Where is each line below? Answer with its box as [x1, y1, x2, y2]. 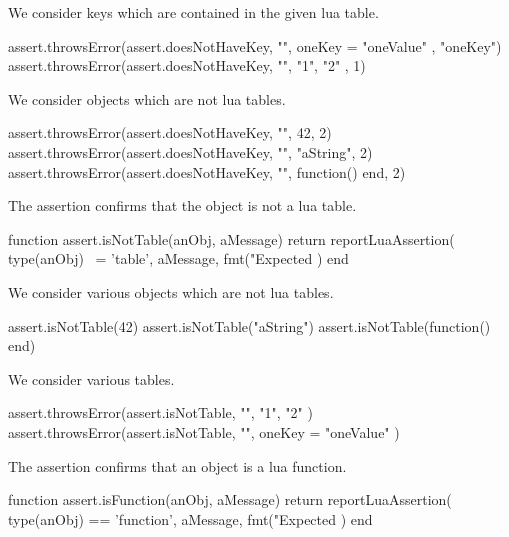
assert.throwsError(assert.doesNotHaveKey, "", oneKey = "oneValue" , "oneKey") [8, 35, 502, 56]
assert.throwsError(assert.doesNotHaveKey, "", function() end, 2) [8, 161, 406, 182]
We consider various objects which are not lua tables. [8, 281, 334, 302]
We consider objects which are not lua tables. [8, 88, 286, 109]
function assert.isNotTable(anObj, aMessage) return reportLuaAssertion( [8, 228, 455, 249]
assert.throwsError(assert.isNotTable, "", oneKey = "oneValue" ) [8, 421, 400, 442]
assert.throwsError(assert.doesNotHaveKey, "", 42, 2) [8, 122, 332, 143]
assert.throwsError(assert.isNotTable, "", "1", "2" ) [8, 402, 313, 423]
